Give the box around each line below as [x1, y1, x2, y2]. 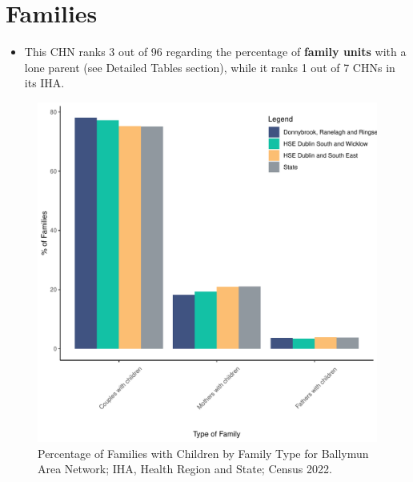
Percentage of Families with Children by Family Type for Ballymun [38, 444, 369, 461]
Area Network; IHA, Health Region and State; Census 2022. [38, 460, 332, 477]
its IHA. [24, 74, 65, 91]
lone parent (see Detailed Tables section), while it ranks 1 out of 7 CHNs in [24, 58, 395, 75]
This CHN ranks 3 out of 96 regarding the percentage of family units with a [24, 43, 407, 60]
